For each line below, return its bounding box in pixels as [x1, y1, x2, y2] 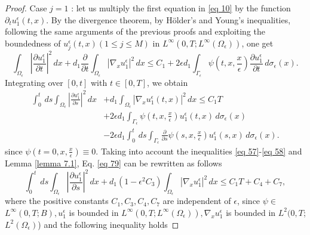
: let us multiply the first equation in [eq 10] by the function [71, 2, 291, 14]
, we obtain [147, 76, 188, 88]
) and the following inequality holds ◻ [38, 218, 179, 230]
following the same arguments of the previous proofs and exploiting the [5, 25, 266, 38]
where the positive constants [5, 194, 109, 207]
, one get [241, 36, 274, 49]
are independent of [162, 194, 231, 207]
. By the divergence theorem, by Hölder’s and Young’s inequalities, [46, 13, 291, 26]
